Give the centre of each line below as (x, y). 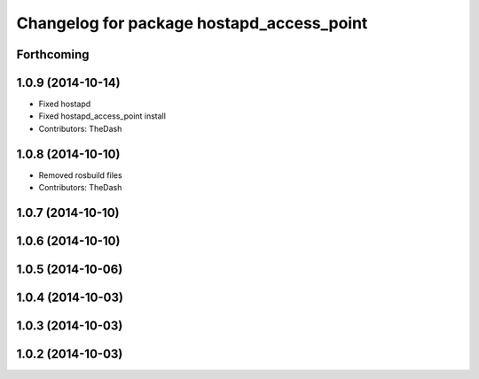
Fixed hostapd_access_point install (102, 116)
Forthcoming (53, 54)
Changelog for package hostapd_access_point (192, 23)
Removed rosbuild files (81, 175)
